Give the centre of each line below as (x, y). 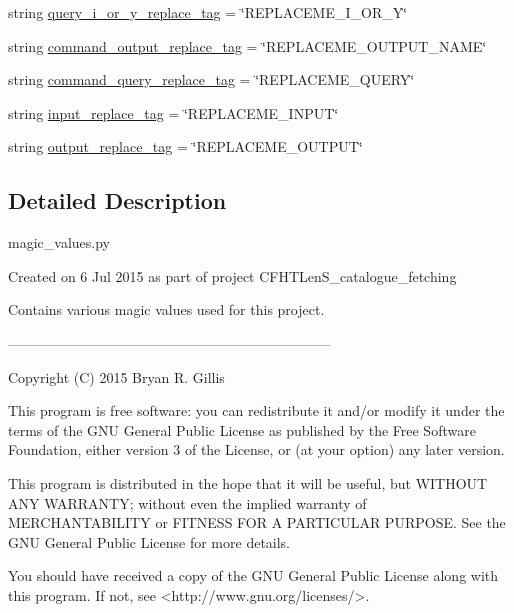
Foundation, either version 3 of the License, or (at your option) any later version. (256, 449)
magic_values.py (59, 242)
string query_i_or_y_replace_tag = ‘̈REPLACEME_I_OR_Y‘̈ (208, 12)
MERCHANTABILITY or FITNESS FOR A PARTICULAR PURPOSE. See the (257, 522)
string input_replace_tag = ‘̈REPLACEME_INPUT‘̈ (173, 112)
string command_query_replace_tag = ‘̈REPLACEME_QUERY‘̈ (211, 79)
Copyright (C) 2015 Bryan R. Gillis (116, 376)
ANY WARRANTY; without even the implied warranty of (187, 502)
